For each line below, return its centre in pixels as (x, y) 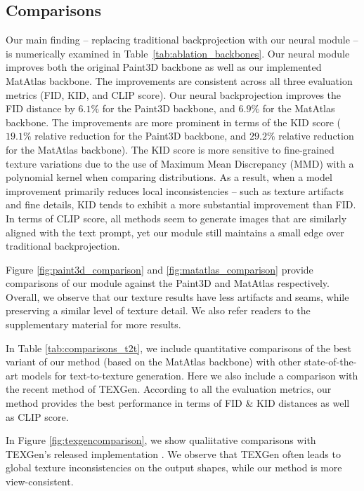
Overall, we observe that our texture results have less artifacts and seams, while (177, 296)
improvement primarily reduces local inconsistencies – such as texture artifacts (175, 190)
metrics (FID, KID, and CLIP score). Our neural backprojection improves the (174, 94)
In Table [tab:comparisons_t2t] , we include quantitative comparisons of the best (179, 348)
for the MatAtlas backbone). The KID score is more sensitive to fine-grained (170, 149)
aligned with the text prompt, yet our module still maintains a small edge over (175, 232)
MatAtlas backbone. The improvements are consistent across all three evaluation (179, 80)
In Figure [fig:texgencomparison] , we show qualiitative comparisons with (161, 440)
